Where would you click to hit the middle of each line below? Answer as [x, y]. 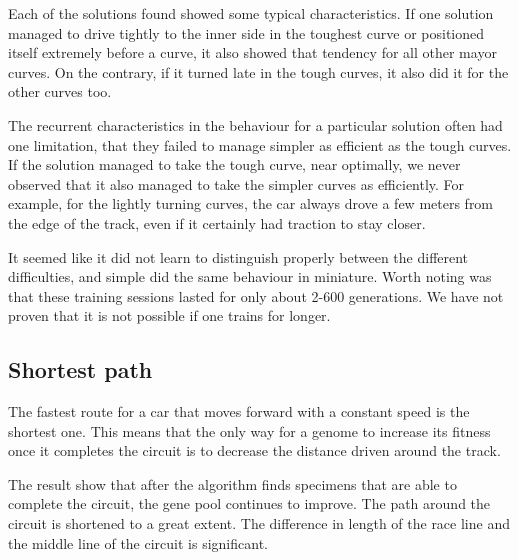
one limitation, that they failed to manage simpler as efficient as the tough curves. [260, 144]
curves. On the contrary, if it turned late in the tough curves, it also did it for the [258, 71]
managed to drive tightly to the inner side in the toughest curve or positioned [246, 32]
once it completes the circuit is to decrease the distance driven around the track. [254, 450]
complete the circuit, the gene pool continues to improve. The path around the [249, 503]
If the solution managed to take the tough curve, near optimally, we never [234, 164]
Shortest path [80, 369]
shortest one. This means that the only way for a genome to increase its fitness [249, 430]
